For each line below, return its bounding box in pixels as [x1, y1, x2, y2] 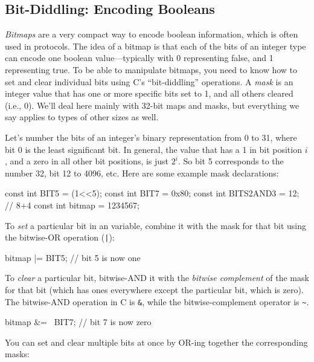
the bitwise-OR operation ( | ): [5, 231, 115, 244]
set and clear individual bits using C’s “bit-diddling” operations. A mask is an [5, 75, 293, 88]
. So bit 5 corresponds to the [178, 155, 284, 167]
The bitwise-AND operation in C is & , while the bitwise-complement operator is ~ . [5, 295, 309, 308]
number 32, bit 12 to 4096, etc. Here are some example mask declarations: [5, 166, 279, 179]
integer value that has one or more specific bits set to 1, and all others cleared [5, 87, 293, 100]
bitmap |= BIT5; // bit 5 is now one [5, 251, 141, 263]
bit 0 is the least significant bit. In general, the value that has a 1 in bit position [5, 143, 302, 155]
